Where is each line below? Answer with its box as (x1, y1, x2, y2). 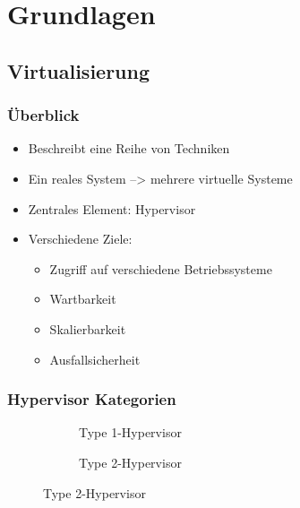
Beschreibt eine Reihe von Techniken (28, 139, 230, 158)
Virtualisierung (7, 56, 150, 84)
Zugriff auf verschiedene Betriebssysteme (49, 259, 272, 278)
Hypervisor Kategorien (7, 388, 176, 410)
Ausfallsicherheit (49, 349, 141, 368)
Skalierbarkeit (49, 319, 126, 338)
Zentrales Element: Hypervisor (28, 199, 196, 218)
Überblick (7, 104, 80, 126)
